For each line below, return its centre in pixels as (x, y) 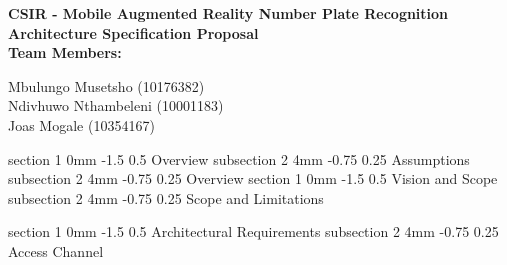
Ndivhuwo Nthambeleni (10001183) (116, 105)
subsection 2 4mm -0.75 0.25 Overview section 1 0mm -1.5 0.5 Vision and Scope (253, 178)
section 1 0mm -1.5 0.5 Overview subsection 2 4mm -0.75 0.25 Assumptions (239, 158)
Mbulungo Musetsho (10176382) (106, 85)
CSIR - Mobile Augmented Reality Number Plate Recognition (228, 13)
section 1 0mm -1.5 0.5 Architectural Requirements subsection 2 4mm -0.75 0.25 (253, 231)
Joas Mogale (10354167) (81, 124)
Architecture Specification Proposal (133, 32)
